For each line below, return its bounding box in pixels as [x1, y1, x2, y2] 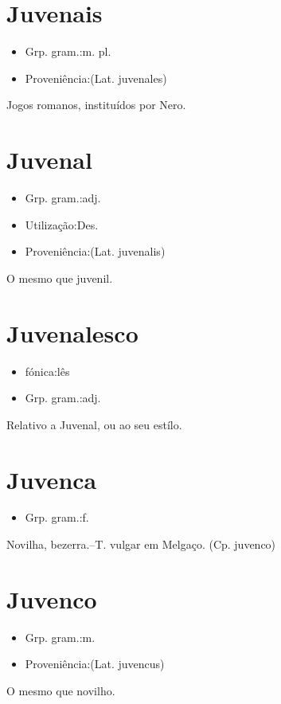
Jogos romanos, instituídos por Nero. [6, 96, 186, 113]
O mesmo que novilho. [6, 682, 115, 698]
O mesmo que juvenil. [6, 269, 113, 286]
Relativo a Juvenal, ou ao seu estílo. [6, 416, 182, 432]
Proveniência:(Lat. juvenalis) [25, 243, 166, 260]
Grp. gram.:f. [25, 509, 89, 526]
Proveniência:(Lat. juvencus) [25, 655, 165, 672]
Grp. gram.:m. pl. [25, 43, 111, 60]
